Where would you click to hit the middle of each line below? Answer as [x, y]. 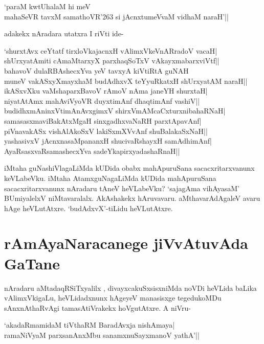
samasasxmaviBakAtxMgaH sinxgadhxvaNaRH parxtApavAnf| [103, 120]
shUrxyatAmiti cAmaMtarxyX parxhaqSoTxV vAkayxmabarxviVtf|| [112, 61]
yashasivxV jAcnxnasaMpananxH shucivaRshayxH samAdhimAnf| [108, 141]
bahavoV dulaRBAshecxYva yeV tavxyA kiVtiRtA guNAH [96, 70]
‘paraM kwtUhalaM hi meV [47, 6]
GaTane [32, 263]
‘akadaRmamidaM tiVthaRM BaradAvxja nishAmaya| [90, 325]
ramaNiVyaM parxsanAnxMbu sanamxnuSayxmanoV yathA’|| [102, 335]
